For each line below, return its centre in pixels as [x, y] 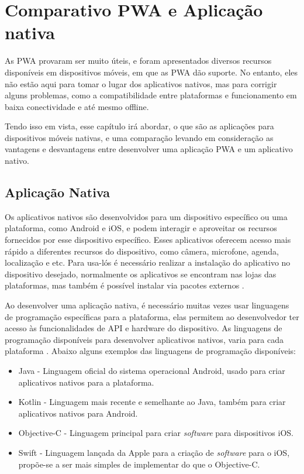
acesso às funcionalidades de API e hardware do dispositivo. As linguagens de [144, 328]
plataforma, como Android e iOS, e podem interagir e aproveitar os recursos [141, 228]
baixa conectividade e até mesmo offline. [77, 106]
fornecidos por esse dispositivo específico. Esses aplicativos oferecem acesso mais [148, 240]
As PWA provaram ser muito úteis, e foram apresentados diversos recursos [138, 61]
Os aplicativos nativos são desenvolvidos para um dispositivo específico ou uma [146, 216]
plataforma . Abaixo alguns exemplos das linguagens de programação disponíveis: [150, 351]
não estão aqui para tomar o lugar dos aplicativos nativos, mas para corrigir [141, 83]
